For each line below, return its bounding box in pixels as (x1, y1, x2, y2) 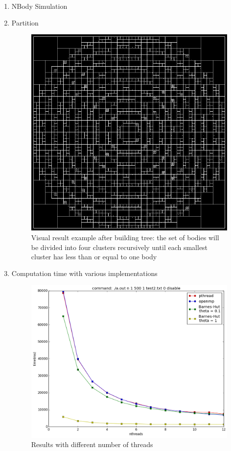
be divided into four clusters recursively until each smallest (31, 242, 208, 252)
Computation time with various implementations (11, 268, 158, 278)
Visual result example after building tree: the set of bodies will (31, 232, 219, 242)
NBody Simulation (11, 1, 68, 11)
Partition (11, 17, 39, 27)
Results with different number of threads (31, 439, 153, 450)
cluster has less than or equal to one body (31, 251, 157, 262)
